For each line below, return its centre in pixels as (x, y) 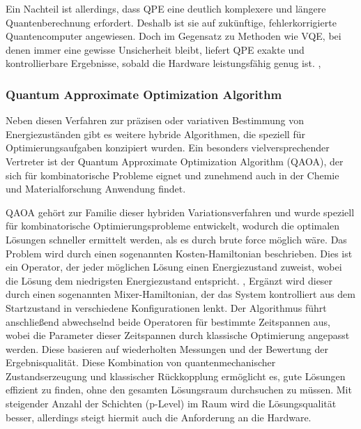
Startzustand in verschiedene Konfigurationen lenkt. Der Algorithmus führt (166, 307)
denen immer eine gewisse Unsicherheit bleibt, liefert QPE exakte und (155, 49)
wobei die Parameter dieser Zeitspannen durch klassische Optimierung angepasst (178, 335)
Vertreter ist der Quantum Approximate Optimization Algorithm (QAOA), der (175, 161)
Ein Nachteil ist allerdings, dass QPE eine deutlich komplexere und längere (166, 8)
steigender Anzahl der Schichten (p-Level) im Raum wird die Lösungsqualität (171, 404)
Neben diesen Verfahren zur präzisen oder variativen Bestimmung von (155, 120)
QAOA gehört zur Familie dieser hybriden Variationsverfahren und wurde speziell (180, 212)
